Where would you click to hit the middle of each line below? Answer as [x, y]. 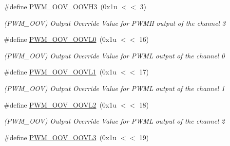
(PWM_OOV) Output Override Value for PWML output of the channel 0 [115, 55]
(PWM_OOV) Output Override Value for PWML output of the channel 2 [115, 121]
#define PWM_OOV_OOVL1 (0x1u [60, 72]
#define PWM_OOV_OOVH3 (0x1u [61, 6]
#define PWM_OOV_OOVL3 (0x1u [60, 137]
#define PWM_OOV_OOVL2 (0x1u [60, 104]
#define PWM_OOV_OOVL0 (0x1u [60, 39]
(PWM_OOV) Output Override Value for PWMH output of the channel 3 [115, 23]
